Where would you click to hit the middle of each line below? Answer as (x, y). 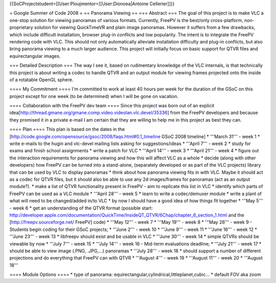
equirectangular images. (35, 56)
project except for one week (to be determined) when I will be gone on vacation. (94, 96)
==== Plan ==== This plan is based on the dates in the (67, 129)
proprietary (21, 28)
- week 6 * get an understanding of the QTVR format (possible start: (81, 208)
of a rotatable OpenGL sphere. (41, 80)
